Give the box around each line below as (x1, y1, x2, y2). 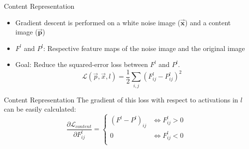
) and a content (185, 17, 231, 27)
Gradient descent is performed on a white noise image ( (15, 17, 181, 27)
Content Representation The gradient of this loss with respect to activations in (4, 94, 238, 104)
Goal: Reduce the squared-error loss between (15, 59, 148, 69)
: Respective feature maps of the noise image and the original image (43, 43, 245, 53)
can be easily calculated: (4, 104, 76, 114)
